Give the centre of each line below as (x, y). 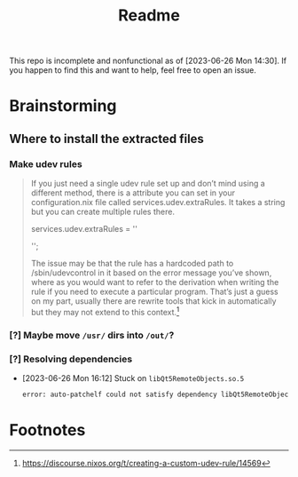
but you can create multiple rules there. (103, 212)
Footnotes (47, 430)
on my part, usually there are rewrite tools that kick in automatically (153, 301)
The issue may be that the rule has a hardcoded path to (132, 264)
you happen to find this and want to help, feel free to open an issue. (133, 70)
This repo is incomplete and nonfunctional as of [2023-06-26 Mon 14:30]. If (148, 61)
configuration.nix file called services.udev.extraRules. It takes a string (158, 203)
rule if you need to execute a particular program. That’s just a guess (154, 292)
